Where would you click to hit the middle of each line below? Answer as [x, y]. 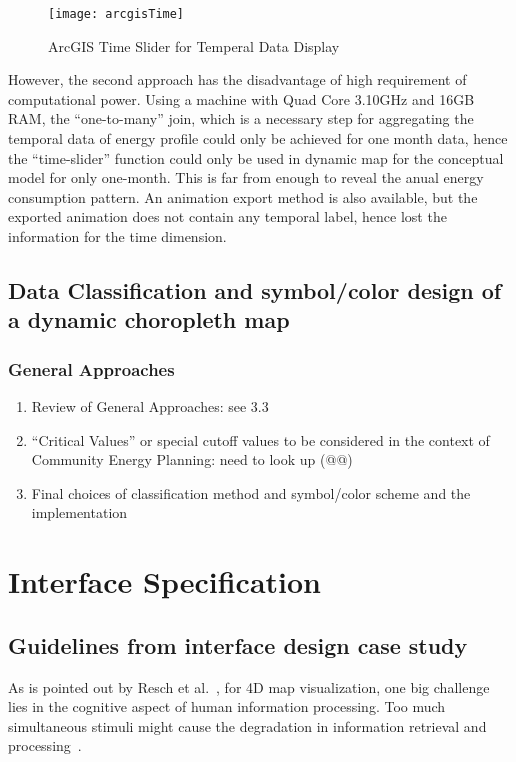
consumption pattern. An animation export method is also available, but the [243, 196]
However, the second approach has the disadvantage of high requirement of [237, 79]
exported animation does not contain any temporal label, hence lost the [227, 216]
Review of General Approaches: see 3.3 [150, 405]
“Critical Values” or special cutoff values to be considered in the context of [260, 439]
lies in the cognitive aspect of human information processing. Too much [227, 706]
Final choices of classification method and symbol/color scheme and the [251, 492]
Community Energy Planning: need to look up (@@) [192, 459]
